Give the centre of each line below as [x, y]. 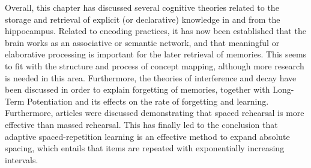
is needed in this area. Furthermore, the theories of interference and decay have [151, 77]
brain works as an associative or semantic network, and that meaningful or [142, 42]
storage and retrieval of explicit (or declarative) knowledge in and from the [143, 19]
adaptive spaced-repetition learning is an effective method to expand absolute [147, 136]
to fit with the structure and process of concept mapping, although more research [155, 65]
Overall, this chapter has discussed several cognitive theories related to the [142, 7]
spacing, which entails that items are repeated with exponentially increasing [145, 148]
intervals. [22, 159]
